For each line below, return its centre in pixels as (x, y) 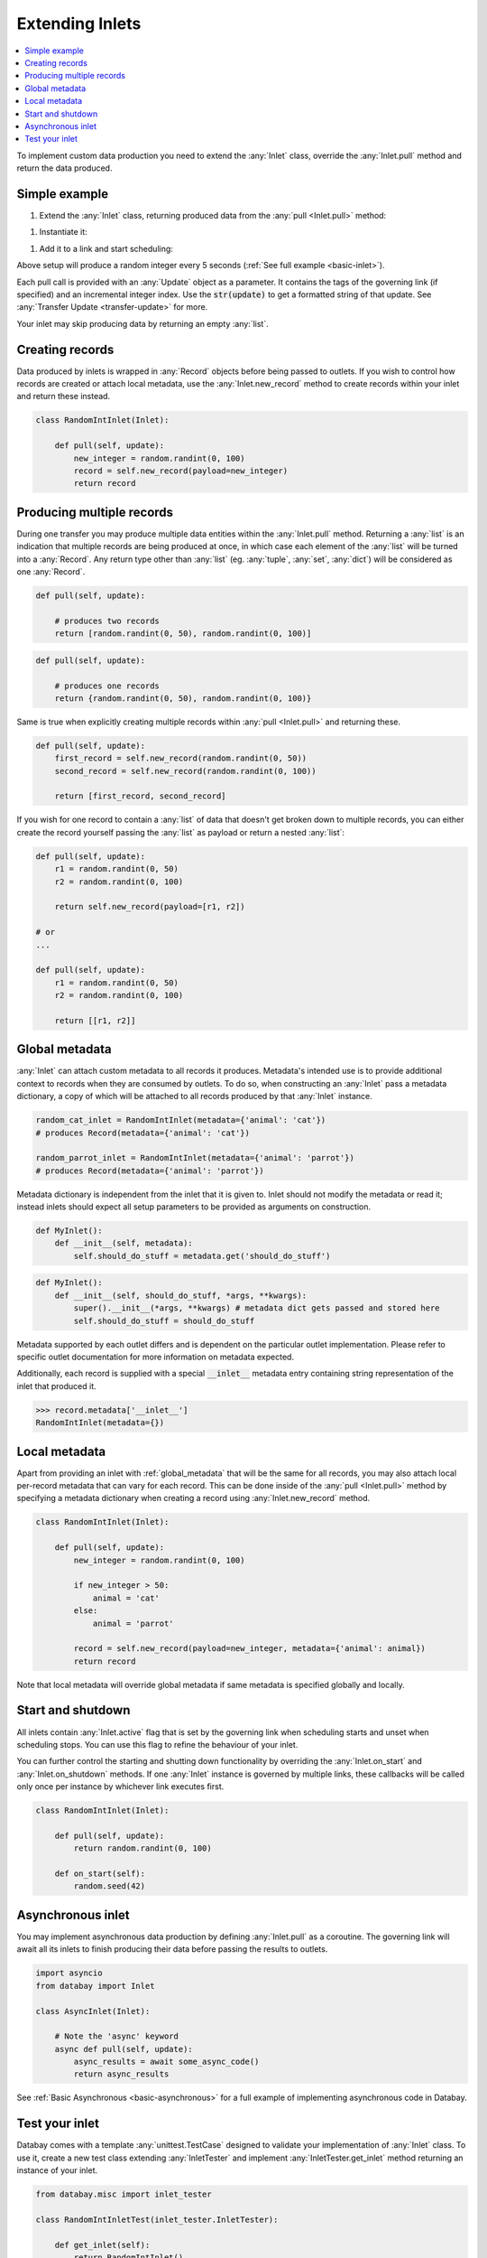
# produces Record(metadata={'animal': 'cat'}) (142, 1133)
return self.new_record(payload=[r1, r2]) (150, 907)
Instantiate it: (63, 232)
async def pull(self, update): (124, 2049)
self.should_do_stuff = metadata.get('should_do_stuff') (202, 1256)
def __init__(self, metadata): (124, 1243)
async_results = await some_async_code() (166, 2062)
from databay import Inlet (95, 1986)
